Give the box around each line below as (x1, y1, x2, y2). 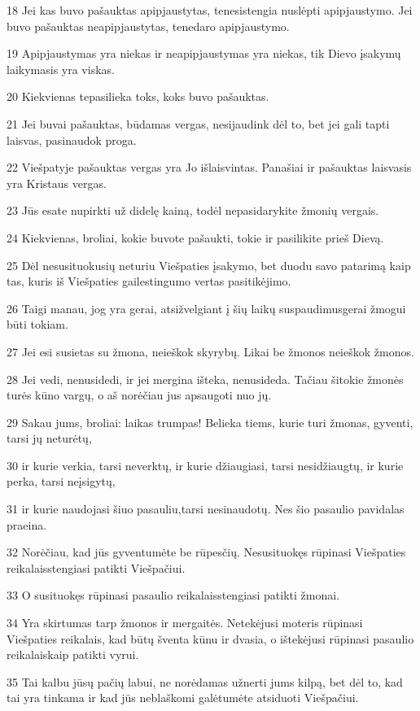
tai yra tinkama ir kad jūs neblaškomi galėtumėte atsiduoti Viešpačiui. (7, 689, 359, 706)
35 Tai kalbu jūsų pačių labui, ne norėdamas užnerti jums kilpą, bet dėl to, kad (7, 673, 403, 690)
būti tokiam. (7, 316, 68, 333)
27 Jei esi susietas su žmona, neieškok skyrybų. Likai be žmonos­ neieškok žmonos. (7, 342, 414, 360)
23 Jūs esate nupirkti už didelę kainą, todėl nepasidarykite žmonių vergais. (7, 202, 379, 219)
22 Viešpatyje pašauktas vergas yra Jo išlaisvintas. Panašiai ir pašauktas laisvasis (7, 159, 412, 176)
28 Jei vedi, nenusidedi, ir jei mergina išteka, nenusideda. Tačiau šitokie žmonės (7, 370, 404, 387)
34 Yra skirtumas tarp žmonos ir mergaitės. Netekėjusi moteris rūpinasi (7, 614, 363, 631)
